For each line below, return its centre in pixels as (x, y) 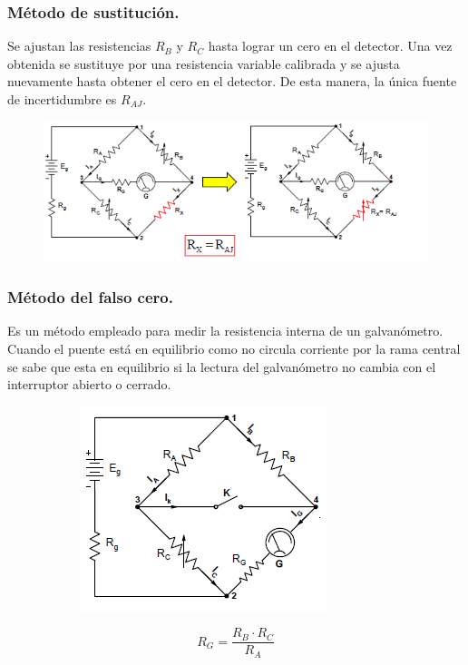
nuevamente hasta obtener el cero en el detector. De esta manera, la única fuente (232, 81)
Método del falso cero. (90, 297)
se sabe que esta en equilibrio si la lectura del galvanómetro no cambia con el (222, 366)
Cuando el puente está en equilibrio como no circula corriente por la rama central (234, 348)
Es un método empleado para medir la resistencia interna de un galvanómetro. (225, 331)
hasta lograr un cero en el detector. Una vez (330, 46)
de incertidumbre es (62, 99)
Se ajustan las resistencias (79, 46)
